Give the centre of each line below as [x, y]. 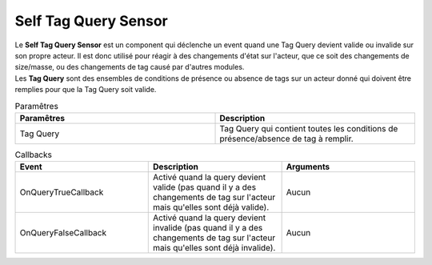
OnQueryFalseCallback [63, 233]
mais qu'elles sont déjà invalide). [214, 248]
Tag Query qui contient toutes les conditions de [309, 128]
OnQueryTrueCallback [62, 192]
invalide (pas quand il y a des [208, 228]
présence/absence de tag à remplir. [286, 139]
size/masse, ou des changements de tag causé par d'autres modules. [130, 67]
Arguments [308, 167]
